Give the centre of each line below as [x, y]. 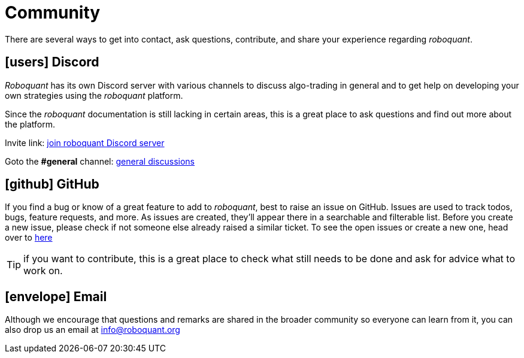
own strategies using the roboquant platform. [94, 95]
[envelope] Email [56, 296]
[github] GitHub [52, 184]
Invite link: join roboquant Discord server [85, 142]
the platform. [30, 124]
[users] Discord [52, 62]
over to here [29, 238]
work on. [43, 271]
